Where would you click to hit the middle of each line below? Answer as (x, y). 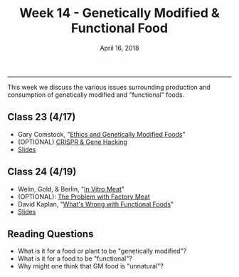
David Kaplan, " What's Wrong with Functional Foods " (96, 204)
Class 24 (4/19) (42, 172)
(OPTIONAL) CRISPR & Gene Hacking (73, 142)
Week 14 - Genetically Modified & (119, 13)
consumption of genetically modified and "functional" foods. (96, 95)
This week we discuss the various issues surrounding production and (109, 87)
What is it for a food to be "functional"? (75, 258)
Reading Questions (51, 234)
